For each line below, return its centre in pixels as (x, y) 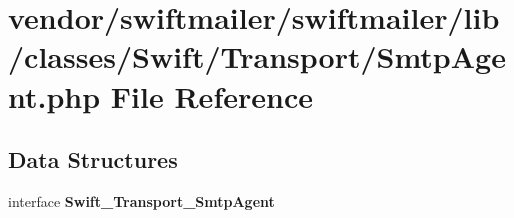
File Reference (211, 95)
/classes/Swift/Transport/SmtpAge (257, 56)
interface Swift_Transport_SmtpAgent (141, 200)
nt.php (54, 95)
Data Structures (93, 159)
